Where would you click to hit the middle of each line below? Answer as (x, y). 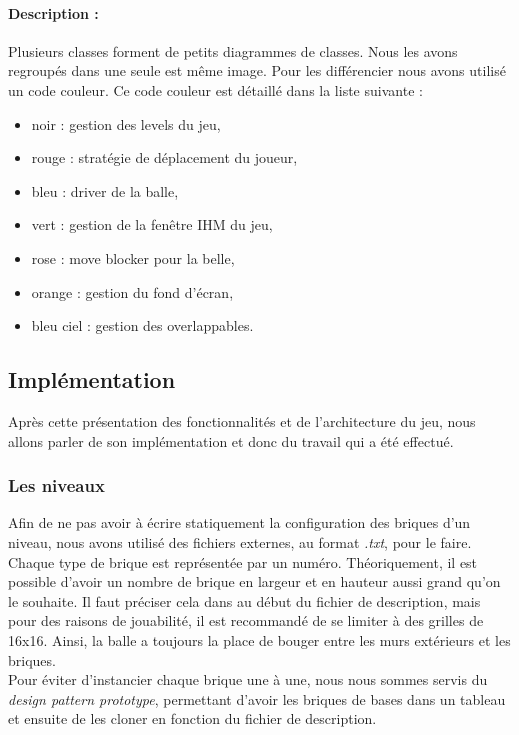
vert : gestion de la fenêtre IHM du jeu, (152, 224)
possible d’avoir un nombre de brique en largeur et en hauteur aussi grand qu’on (254, 581)
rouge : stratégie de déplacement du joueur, (164, 157)
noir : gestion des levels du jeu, (126, 123)
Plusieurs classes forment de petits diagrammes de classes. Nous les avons (233, 50)
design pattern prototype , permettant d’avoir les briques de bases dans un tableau (257, 698)
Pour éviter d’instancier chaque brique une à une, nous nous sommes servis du (248, 679)
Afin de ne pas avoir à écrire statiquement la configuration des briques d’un (239, 522)
